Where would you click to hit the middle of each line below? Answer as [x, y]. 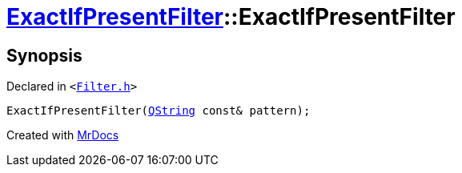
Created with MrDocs [63, 135]
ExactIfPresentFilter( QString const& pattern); [159, 111]
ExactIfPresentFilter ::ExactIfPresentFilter [231, 17]
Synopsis [44, 55]
